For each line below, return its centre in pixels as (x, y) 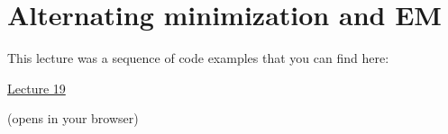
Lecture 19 (37, 88)
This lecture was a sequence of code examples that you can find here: (198, 58)
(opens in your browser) (73, 118)
